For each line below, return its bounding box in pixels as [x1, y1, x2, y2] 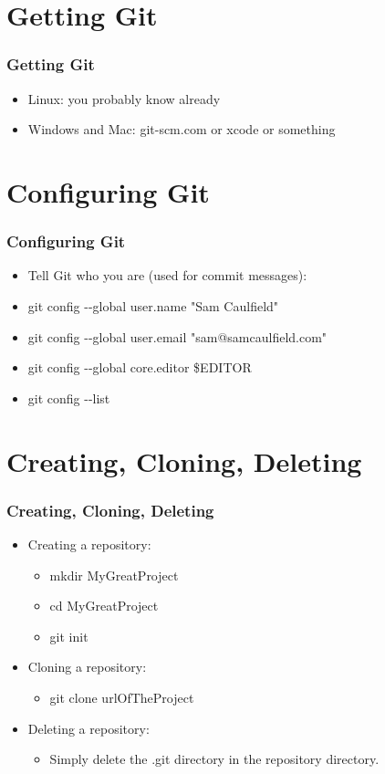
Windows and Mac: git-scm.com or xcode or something [27, 120, 336, 139]
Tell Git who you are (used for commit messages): [27, 266, 307, 285]
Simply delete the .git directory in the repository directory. [49, 749, 380, 769]
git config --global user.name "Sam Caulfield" [27, 296, 279, 315]
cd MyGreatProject [49, 596, 159, 615]
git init [49, 626, 88, 645]
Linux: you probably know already [27, 89, 221, 108]
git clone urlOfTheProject [49, 687, 194, 706]
